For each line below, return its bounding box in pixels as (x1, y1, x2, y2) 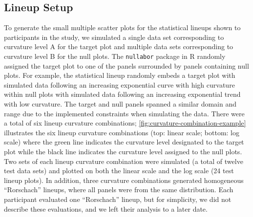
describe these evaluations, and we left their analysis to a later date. (4, 203, 208, 214)
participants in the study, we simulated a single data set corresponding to (4, 32, 224, 42)
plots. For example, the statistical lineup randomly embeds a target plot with (4, 70, 235, 80)
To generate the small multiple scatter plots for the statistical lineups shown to (4, 22, 241, 33)
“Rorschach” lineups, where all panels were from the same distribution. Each (4, 184, 233, 195)
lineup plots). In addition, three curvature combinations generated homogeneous (4, 175, 244, 185)
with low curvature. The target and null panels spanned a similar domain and (4, 99, 237, 109)
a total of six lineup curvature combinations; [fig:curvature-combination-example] (4, 118, 246, 128)
